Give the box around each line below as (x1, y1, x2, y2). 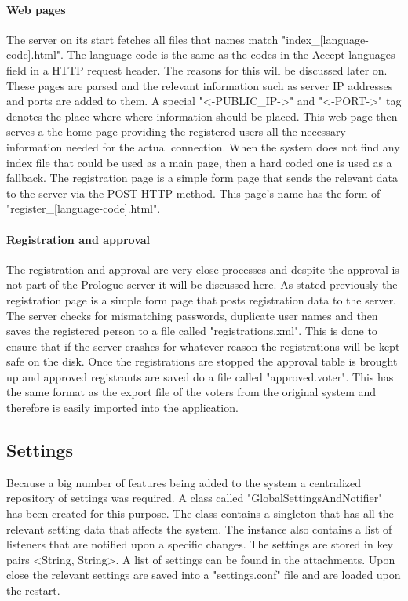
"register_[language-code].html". (6, 200, 161, 217)
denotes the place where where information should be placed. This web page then (6, 107, 398, 124)
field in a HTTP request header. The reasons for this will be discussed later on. (6, 61, 388, 78)
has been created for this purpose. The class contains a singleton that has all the (6, 505, 394, 522)
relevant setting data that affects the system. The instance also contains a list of (6, 520, 392, 537)
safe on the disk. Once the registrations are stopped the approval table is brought (6, 353, 398, 370)
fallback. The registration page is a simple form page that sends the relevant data (6, 169, 399, 186)
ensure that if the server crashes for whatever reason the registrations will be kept (6, 337, 400, 354)
